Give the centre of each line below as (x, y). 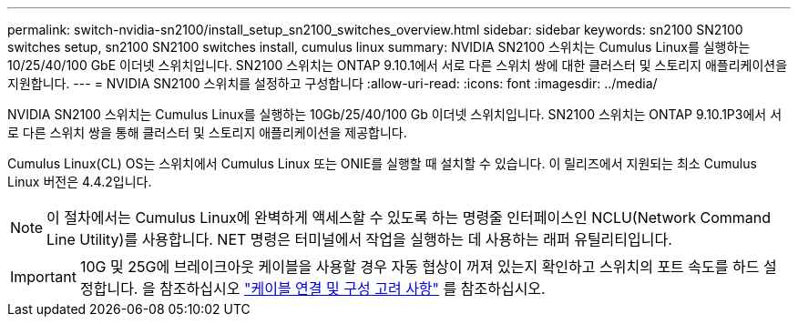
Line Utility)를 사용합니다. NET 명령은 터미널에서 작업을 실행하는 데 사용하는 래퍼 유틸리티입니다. (359, 239)
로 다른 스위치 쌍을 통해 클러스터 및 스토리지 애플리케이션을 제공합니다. (207, 132)
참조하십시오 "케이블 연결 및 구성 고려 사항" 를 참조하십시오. (353, 289)
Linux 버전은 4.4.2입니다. (80, 182)
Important (43, 277)
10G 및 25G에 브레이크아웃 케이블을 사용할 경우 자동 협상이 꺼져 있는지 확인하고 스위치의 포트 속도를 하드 (419, 267)
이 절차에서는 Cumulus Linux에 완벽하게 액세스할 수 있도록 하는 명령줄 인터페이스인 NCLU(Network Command (409, 218)
